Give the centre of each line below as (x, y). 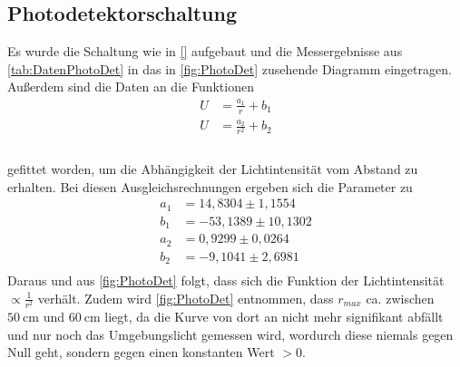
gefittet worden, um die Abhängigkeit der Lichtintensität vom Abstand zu (213, 169)
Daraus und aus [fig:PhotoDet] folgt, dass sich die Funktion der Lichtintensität (226, 280)
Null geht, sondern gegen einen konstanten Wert (141, 352)
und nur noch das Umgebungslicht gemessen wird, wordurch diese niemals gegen (230, 334)
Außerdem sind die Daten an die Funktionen (131, 87)
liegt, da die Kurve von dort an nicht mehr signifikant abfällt (274, 316)
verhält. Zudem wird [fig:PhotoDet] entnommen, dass (186, 298)
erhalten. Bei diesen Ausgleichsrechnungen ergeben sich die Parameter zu (210, 186)
